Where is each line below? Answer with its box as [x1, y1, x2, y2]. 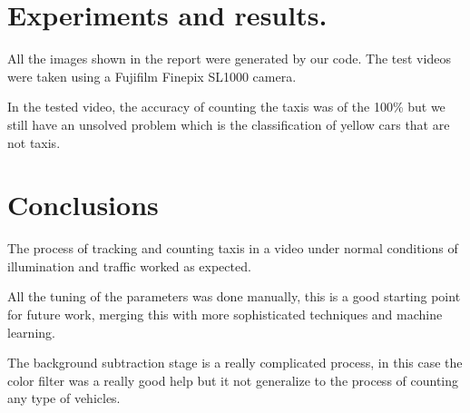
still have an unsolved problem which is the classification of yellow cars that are [7, 114, 450, 133]
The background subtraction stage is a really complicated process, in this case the [7, 353, 463, 372]
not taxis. [7, 133, 61, 152]
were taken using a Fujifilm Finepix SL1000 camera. [7, 66, 297, 85]
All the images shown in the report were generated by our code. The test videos [7, 49, 451, 68]
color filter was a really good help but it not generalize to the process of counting [7, 370, 459, 389]
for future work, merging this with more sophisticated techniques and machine [7, 305, 443, 323]
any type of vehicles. [7, 388, 121, 408]
